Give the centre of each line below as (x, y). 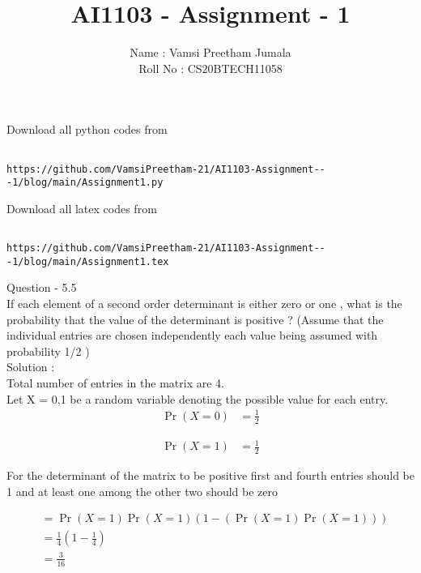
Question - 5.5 (42, 287)
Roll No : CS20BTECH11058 (210, 68)
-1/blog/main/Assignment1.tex (88, 261)
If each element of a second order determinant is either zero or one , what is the (204, 304)
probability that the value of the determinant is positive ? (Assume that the (195, 319)
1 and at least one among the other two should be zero (142, 491)
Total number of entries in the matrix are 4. (115, 383)
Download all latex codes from (82, 208)
